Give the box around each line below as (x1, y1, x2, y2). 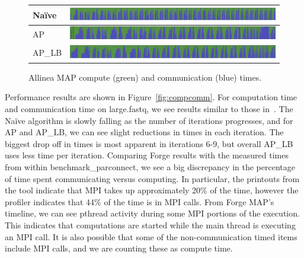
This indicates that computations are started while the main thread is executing (5, 218, 296, 231)
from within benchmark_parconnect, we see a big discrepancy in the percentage (5, 160, 295, 173)
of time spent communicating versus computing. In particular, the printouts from (5, 172, 300, 184)
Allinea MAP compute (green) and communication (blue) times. (28, 71, 262, 83)
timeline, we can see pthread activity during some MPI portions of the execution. (5, 207, 300, 219)
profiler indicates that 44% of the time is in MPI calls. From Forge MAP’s (5, 195, 274, 208)
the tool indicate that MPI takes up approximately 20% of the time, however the (5, 184, 299, 196)
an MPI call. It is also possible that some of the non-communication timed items (5, 230, 297, 243)
